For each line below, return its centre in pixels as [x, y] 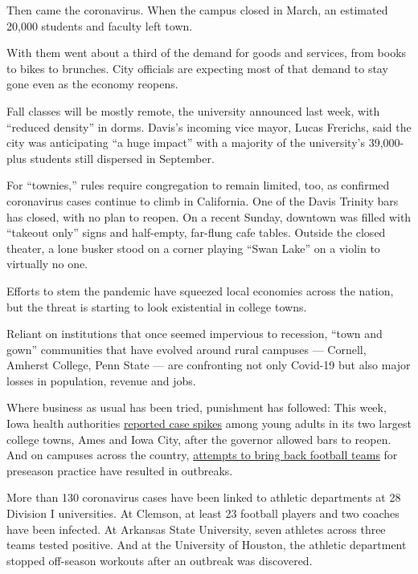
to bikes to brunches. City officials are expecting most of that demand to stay [197, 68]
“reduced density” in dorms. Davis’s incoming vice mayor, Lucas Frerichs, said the [209, 126]
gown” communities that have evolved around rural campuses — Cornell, [186, 349]
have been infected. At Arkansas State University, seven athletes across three [196, 529]
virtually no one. [47, 264]
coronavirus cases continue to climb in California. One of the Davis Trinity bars [203, 200]
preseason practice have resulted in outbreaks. [120, 470]
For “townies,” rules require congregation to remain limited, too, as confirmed [198, 185]
